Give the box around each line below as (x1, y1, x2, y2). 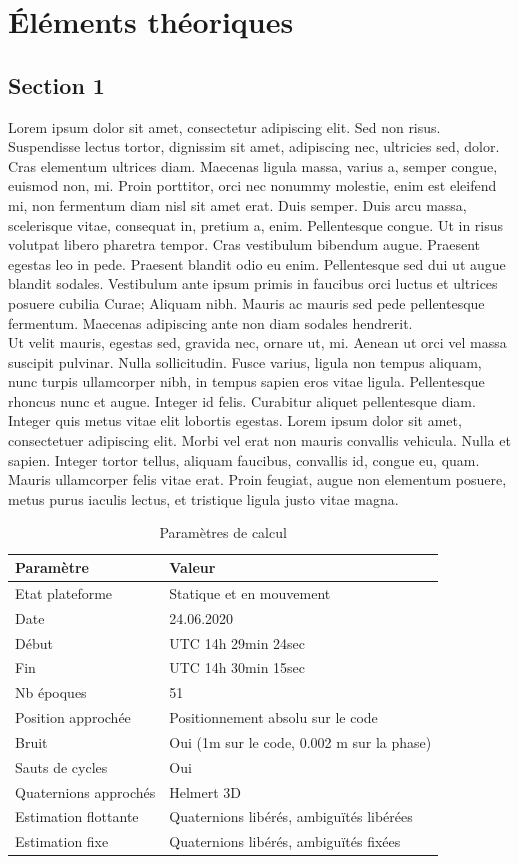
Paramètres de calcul (159, 522, 287, 543)
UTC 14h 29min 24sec (169, 632, 306, 653)
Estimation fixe (15, 831, 109, 852)
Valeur (169, 557, 216, 578)
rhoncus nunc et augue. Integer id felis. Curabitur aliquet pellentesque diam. (8, 390, 476, 411)
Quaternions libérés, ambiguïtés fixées (169, 831, 401, 852)
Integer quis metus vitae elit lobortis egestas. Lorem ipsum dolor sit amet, (8, 410, 462, 431)
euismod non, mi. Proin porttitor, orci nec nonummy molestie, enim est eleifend (8, 175, 497, 196)
